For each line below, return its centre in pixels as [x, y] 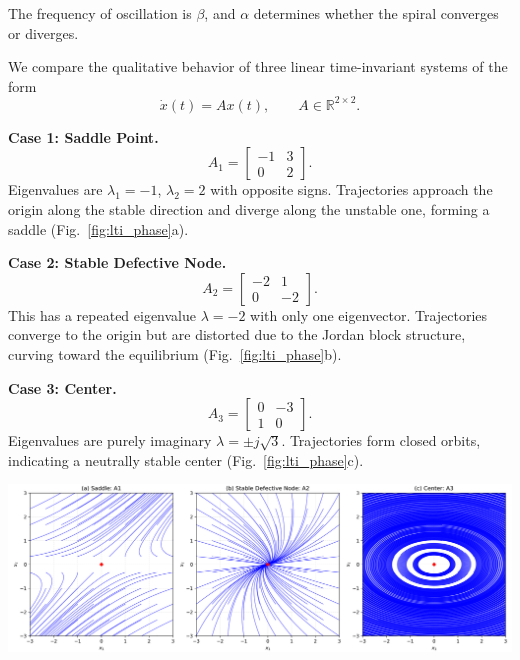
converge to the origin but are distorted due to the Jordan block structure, [237, 334]
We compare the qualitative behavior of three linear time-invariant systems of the [258, 66]
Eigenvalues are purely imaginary [110, 440]
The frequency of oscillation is [100, 13]
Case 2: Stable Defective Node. [117, 262]
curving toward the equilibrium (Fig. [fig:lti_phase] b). [175, 354]
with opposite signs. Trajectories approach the [351, 189]
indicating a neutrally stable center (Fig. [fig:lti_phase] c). [186, 459]
